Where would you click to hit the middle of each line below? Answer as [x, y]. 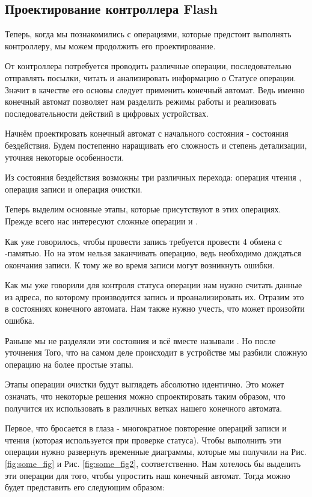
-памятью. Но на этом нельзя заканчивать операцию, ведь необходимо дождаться [153, 253]
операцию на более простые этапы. [69, 364]
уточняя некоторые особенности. [65, 157]
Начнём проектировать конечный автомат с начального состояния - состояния [147, 133]
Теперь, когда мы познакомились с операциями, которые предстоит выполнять [148, 34]
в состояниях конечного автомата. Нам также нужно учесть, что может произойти [155, 308]
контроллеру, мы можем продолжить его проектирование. [110, 45]
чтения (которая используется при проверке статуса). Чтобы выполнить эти [143, 440]
